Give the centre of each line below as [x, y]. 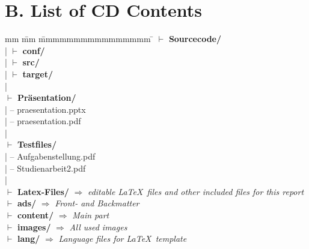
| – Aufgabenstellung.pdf [50, 156]
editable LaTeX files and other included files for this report [196, 191]
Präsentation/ [47, 97]
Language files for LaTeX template [123, 238]
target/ [38, 73]
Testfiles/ [37, 144]
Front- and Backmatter [97, 203]
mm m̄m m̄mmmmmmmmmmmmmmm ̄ [79, 39]
